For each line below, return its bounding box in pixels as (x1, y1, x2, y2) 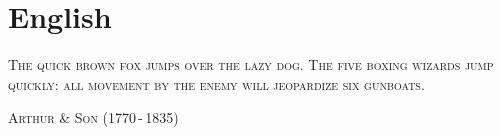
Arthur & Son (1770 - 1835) (8, 107, 179, 128)
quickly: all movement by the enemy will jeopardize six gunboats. (8, 73, 425, 94)
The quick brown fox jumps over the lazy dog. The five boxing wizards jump (8, 54, 494, 75)
